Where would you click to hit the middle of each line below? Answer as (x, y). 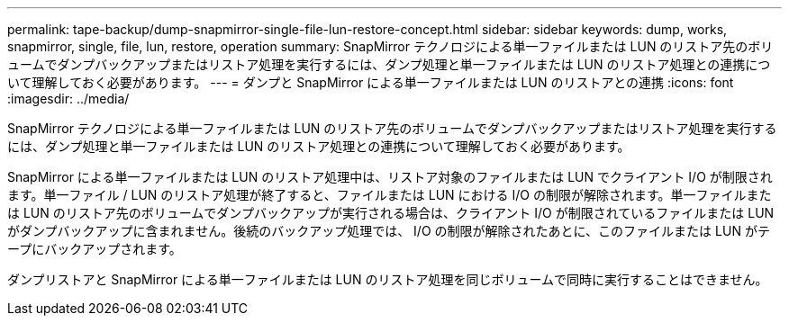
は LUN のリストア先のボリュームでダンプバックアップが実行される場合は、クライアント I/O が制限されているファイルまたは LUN (391, 213)
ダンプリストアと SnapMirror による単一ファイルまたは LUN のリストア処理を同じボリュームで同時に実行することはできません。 (388, 279)
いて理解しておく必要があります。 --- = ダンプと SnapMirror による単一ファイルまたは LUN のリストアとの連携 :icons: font (371, 82)
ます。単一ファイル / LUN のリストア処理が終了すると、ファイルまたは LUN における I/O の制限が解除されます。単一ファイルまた (390, 195)
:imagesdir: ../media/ (68, 99)
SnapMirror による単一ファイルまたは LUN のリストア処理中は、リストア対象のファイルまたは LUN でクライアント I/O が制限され (390, 177)
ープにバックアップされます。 (95, 249)
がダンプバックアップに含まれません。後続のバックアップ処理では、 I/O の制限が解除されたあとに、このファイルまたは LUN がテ (389, 231)
